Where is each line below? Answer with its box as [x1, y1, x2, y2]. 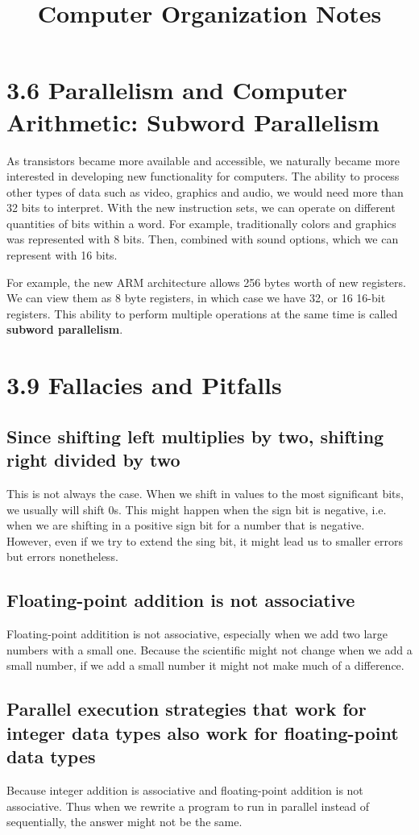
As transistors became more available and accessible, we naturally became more [6, 152, 400, 168]
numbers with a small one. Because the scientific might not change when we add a [6, 641, 413, 658]
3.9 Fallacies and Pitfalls [6, 368, 282, 401]
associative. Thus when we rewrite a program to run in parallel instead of [6, 797, 370, 814]
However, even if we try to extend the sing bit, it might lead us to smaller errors [6, 532, 404, 549]
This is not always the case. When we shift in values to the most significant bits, [6, 485, 404, 501]
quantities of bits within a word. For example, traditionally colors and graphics [6, 214, 396, 231]
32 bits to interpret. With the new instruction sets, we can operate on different [6, 199, 396, 216]
